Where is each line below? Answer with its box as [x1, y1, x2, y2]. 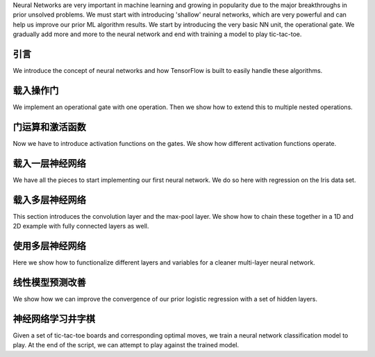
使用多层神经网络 [12, 240, 86, 251]
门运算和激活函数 [12, 121, 86, 133]
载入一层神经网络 [12, 157, 86, 169]
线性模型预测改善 [12, 276, 86, 288]
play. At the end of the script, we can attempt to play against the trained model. [12, 341, 240, 349]
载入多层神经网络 [12, 194, 86, 206]
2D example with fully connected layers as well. [12, 222, 149, 231]
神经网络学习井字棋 [12, 313, 95, 324]
